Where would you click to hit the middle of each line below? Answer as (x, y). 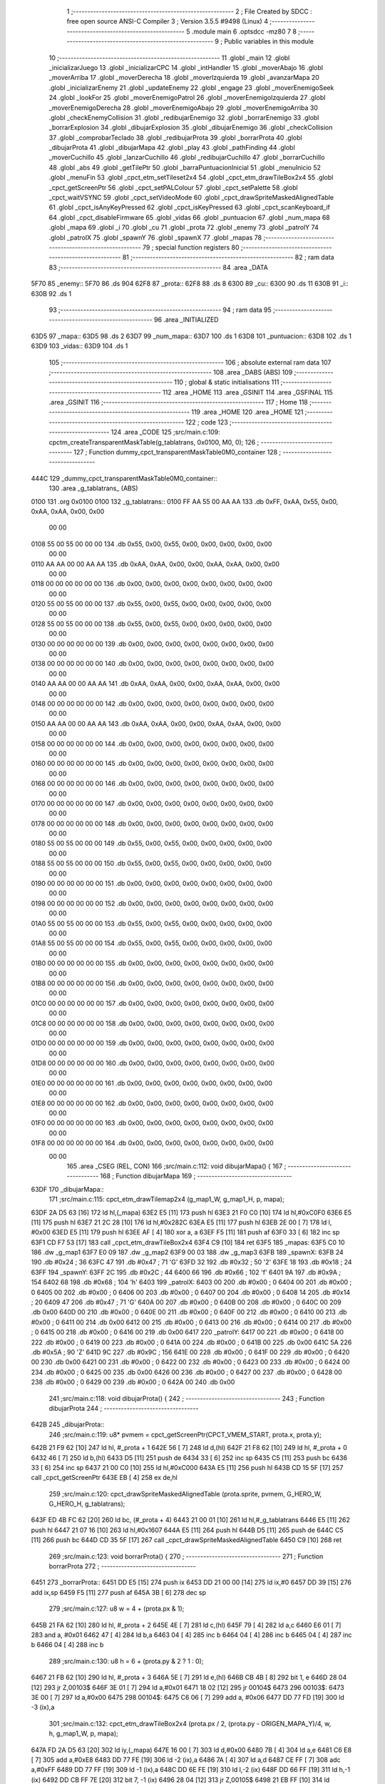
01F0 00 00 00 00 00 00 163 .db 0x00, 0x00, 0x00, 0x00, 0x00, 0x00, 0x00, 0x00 (152, 1123)
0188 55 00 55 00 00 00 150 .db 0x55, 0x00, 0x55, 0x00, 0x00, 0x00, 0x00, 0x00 (152, 863)
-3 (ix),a (43, 1707)
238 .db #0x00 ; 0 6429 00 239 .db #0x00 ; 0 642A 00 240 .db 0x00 (133, 1382)
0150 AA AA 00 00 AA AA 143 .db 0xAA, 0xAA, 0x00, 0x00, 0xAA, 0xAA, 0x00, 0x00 (156, 724)
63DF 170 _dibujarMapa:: (67, 1189)
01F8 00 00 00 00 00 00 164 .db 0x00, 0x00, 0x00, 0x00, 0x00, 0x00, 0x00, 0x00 (152, 1143)
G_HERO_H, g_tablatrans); (87, 1504)
